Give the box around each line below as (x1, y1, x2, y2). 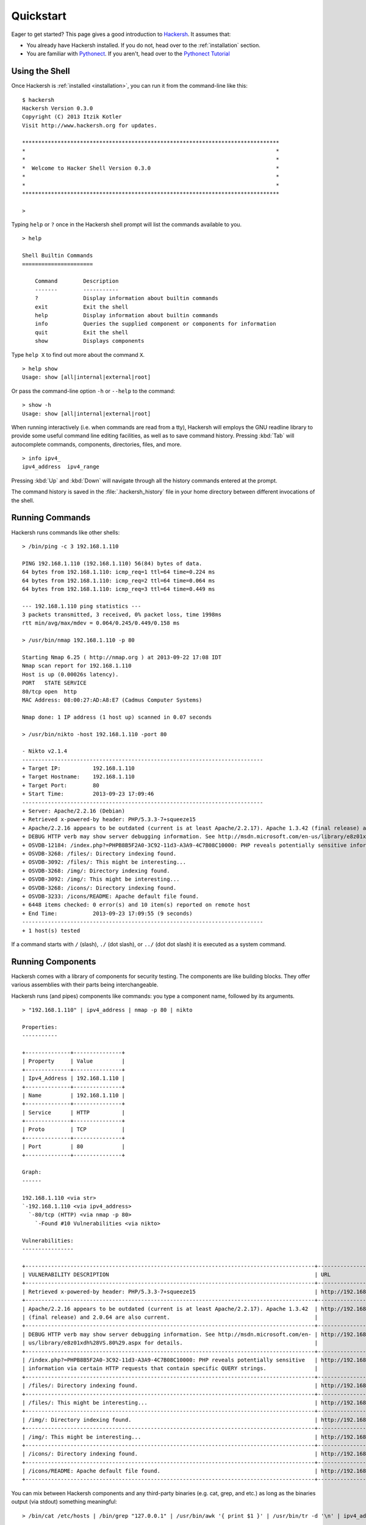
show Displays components (34, 337, 145, 345)
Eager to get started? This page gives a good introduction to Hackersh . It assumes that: (11, 30, 231, 38)
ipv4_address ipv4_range (22, 464, 100, 470)
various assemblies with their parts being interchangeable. (11, 981, 159, 988)
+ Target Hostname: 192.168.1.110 (22, 773, 135, 780)
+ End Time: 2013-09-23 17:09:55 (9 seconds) (22, 910, 193, 917)
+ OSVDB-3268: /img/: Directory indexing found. (22, 867, 170, 874)
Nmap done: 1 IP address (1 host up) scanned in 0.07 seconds (22, 714, 212, 720)
